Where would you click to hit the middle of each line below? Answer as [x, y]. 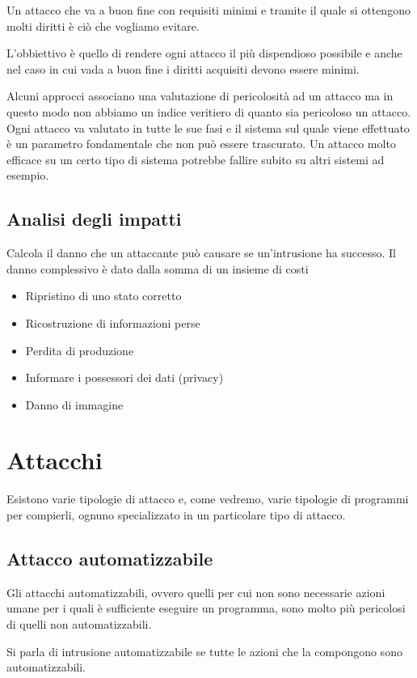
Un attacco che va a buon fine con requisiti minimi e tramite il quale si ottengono [208, 10]
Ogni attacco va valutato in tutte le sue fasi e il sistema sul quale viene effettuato [208, 127]
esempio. [28, 175]
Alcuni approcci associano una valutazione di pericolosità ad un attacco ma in [200, 96]
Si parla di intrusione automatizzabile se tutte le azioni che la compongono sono [204, 651]
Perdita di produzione [80, 350]
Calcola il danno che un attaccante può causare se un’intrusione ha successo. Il [201, 253]
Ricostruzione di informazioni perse [113, 322]
